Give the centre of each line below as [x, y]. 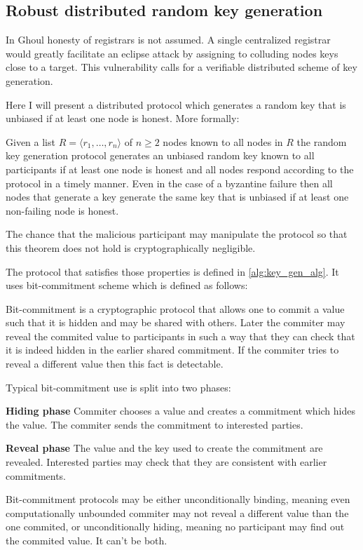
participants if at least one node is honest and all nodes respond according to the [180, 169]
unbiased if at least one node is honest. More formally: [123, 118]
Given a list [30, 141]
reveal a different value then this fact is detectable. [115, 364]
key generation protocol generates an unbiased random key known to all [160, 155]
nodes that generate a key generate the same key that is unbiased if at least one [177, 197]
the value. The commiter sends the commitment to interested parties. [155, 424]
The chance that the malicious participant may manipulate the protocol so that [177, 234]
